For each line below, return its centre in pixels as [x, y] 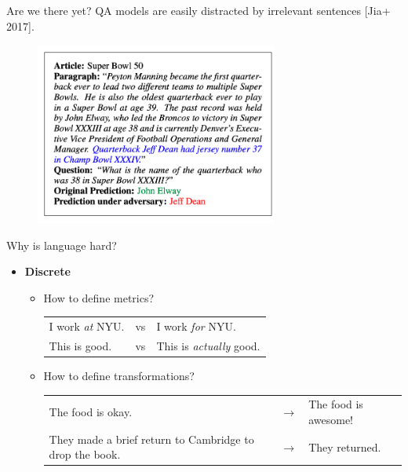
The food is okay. [91, 412]
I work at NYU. [87, 326]
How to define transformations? [119, 376]
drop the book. [85, 454]
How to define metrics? [99, 297]
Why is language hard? [62, 245]
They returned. [345, 446]
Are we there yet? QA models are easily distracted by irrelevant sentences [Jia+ [199, 10]
